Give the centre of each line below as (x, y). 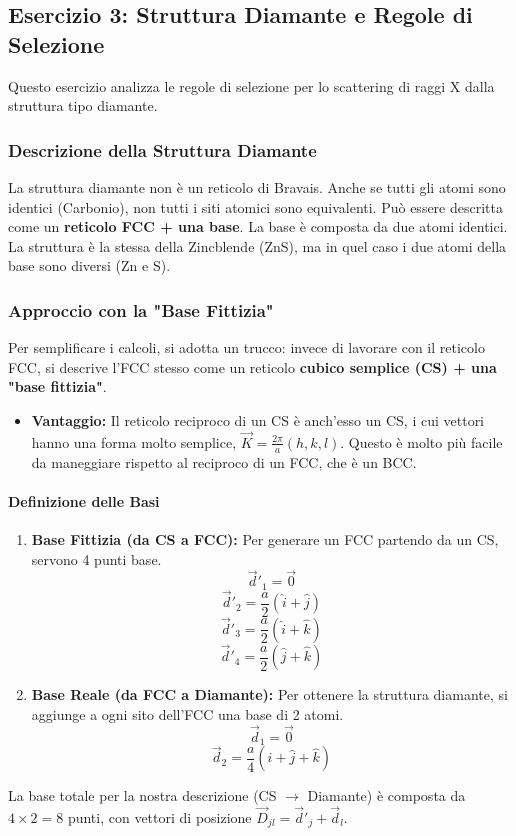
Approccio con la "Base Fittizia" (141, 309)
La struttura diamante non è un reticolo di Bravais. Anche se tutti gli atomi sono (257, 187)
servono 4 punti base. (96, 558)
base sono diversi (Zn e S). (89, 265)
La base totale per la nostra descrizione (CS (142, 795)
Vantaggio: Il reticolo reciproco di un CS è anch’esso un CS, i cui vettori (258, 419)
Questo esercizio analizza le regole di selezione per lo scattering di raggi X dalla (251, 85)
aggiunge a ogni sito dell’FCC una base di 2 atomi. (187, 713)
